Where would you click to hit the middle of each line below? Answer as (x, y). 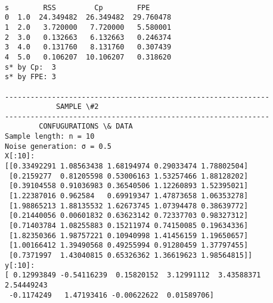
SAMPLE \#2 (77, 107)
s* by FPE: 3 (30, 77)
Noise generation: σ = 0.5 (58, 146)
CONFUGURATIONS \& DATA (86, 126)
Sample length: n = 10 (50, 137)
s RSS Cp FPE (77, 7)
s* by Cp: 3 (30, 67)
